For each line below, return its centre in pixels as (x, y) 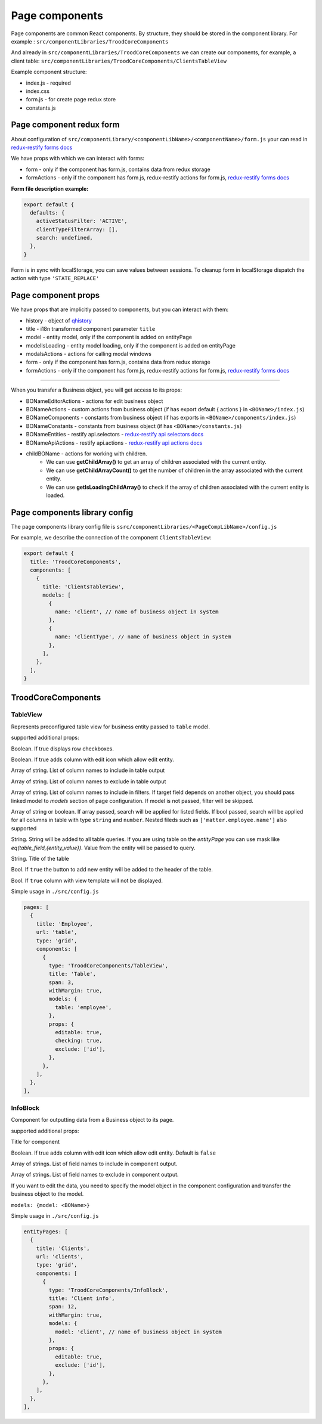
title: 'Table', (72, 974)
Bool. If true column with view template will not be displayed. (87, 880)
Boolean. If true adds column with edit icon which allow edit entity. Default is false (113, 1153)
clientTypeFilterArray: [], (77, 229)
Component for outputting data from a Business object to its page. (92, 1120)
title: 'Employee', (65, 924)
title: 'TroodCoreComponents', (76, 561)
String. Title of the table (40, 858)
